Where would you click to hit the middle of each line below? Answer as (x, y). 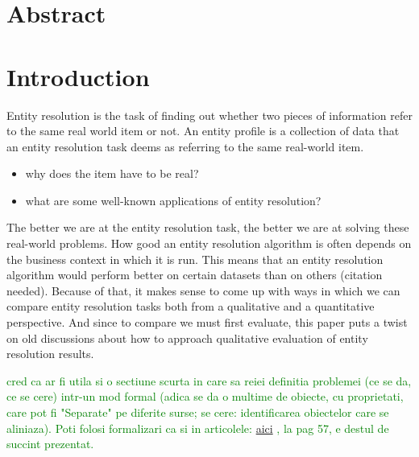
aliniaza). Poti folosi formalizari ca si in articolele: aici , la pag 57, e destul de (198, 428)
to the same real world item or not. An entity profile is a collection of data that (203, 131)
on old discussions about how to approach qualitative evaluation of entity (187, 338)
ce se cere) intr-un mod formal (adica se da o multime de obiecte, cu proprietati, (205, 396)
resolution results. (50, 354)
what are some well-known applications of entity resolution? (173, 200)
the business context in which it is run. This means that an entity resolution (195, 259)
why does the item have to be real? (112, 173)
